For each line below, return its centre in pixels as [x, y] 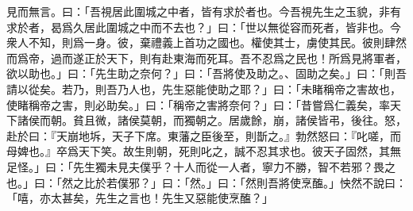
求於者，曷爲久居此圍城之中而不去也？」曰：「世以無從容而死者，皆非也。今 [204, 27]
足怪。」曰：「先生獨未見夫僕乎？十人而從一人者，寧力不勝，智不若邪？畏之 [201, 166]
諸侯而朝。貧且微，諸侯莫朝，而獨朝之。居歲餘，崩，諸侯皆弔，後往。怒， [212, 120]
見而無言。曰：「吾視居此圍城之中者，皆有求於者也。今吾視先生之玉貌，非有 [204, 11]
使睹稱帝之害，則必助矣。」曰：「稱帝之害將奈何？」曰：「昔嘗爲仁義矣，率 [198, 104]
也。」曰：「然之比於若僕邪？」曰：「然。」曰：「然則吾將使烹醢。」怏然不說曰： [206, 182]
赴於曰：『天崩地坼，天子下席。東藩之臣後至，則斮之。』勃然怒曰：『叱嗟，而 [204, 135]
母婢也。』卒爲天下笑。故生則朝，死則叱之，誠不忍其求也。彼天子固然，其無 [204, 151]
